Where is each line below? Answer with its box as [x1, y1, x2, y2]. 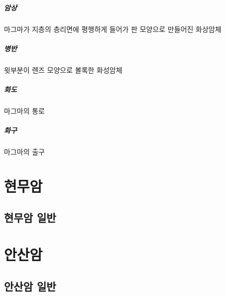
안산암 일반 [4, 278, 56, 294]
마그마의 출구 [4, 147, 45, 157]
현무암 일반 [4, 210, 56, 225]
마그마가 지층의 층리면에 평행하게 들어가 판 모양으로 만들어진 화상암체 [4, 23, 222, 34]
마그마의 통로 [4, 105, 45, 116]
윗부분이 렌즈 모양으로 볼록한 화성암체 [4, 64, 122, 75]
